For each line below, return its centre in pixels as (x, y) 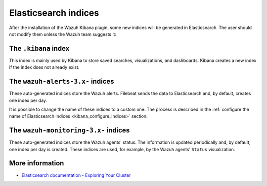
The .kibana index (39, 48)
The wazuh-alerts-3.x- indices (62, 81)
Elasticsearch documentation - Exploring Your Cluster (76, 175)
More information (37, 163)
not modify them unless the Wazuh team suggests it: (63, 34)
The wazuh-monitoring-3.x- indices (69, 130)
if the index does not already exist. (44, 67)
